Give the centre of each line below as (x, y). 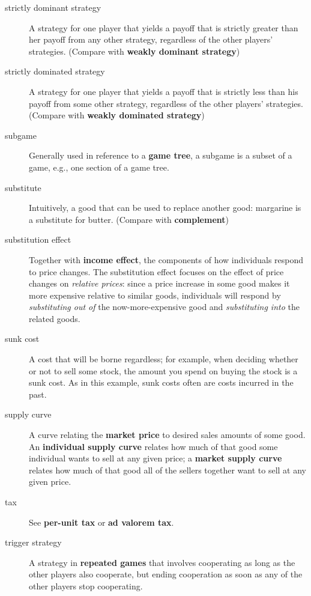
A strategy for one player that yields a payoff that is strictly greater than (164, 27)
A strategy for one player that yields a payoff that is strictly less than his (164, 91)
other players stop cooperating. (86, 585)
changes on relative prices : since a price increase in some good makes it (159, 283)
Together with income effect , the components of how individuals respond (166, 259)
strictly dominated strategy (55, 71)
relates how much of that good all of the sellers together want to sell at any (168, 470)
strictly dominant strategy (53, 7)
